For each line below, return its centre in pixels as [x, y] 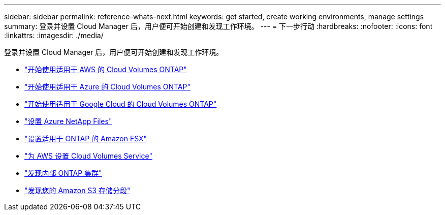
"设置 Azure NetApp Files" [68, 121]
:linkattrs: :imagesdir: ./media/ [54, 35]
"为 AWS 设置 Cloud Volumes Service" [88, 156]
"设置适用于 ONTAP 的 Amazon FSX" [86, 139]
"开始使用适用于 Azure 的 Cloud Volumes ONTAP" [107, 87]
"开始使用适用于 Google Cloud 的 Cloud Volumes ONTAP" [121, 104]
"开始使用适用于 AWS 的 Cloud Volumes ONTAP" [106, 69]
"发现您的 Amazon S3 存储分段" [77, 190]
